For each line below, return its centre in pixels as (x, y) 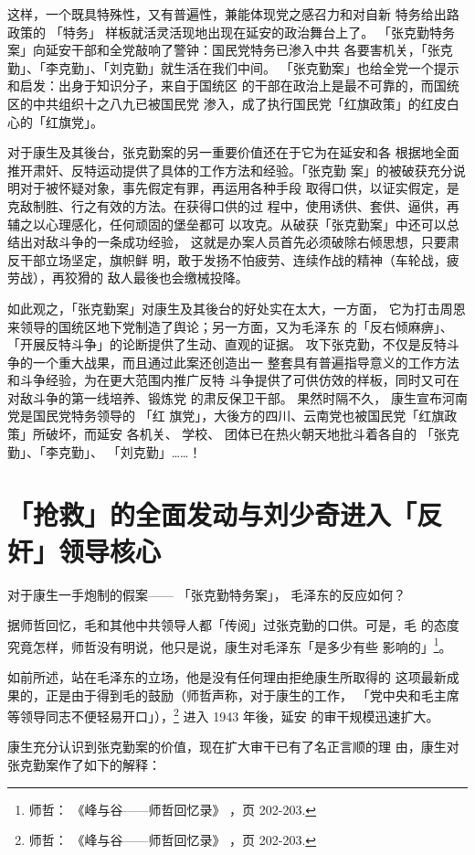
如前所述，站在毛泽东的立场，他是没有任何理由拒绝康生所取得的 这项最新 (227, 677)
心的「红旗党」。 (55, 121)
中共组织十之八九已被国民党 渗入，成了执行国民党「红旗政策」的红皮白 (246, 103)
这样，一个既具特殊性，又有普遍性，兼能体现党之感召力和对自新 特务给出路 (233, 14)
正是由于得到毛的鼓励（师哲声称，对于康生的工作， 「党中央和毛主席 (252, 695)
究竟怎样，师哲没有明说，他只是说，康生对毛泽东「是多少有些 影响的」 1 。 (230, 645)
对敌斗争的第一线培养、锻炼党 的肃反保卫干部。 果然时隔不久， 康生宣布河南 (237, 397)
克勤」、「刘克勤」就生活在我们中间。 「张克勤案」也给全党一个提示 (259, 67)
